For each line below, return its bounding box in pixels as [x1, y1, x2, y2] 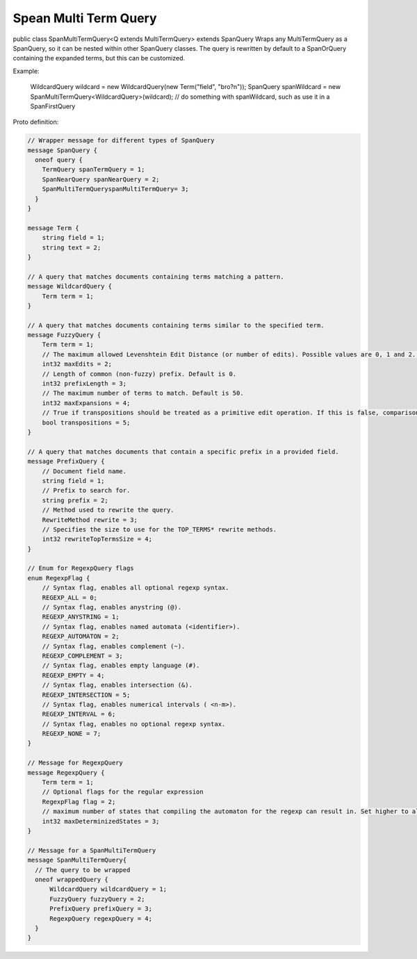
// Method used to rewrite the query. [42, 506, 174, 514]
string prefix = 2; [42, 496, 109, 504]
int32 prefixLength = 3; [42, 379, 127, 388]
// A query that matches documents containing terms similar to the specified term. [27, 321, 325, 329]
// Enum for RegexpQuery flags [27, 564, 135, 573]
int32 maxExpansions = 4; [42, 399, 131, 407]
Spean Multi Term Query [13, 10, 157, 26]
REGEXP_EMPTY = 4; [42, 671, 105, 679]
